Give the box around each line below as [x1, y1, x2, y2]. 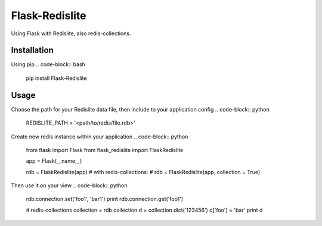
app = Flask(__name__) [26, 157, 82, 165]
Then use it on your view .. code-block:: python [11, 182, 128, 189]
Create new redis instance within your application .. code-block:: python [11, 133, 188, 140]
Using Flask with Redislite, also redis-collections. [11, 30, 131, 37]
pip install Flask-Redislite [26, 75, 87, 82]
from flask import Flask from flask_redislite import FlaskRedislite [26, 146, 184, 153]
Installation [11, 45, 54, 55]
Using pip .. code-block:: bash [11, 61, 86, 68]
